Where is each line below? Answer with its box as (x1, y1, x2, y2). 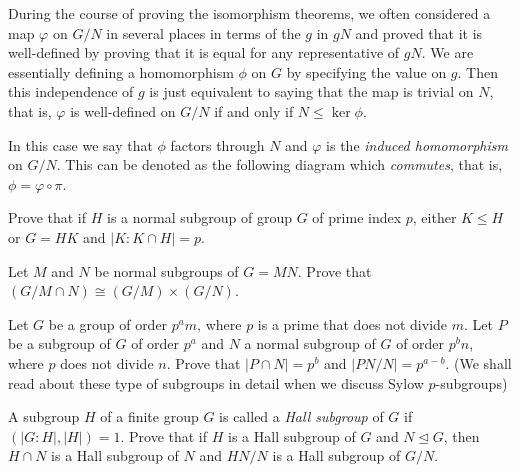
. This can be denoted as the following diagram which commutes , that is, (56, 154, 503, 175)
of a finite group (100, 406, 199, 427)
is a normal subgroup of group (106, 207, 293, 228)
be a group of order (48, 313, 168, 334)
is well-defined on (70, 100, 176, 121)
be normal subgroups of (94, 260, 239, 281)
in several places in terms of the (106, 22, 301, 43)
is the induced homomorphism (326, 134, 508, 155)
